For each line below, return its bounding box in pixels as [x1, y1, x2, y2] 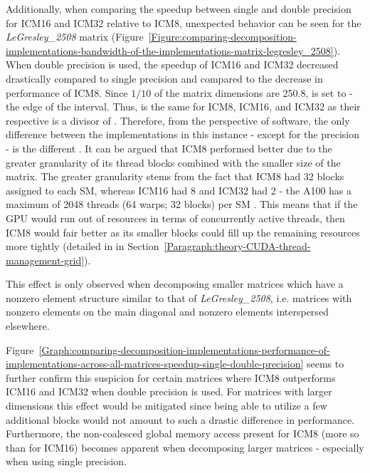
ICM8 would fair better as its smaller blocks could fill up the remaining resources [6, 224, 360, 239]
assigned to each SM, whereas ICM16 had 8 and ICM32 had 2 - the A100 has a [6, 182, 352, 197]
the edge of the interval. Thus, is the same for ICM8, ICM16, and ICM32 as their [6, 99, 361, 114]
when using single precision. [6, 454, 127, 469]
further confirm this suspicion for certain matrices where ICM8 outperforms [6, 370, 336, 385]
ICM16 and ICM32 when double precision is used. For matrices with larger [6, 384, 332, 399]
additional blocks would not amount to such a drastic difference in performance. [6, 412, 355, 427]
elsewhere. [6, 318, 50, 333]
